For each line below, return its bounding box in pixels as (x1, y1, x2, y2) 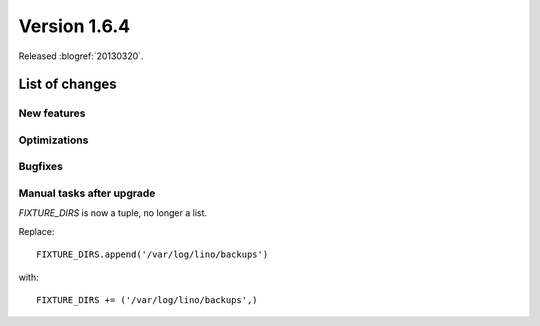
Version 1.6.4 (18, 15, 131, 37)
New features (18, 106, 86, 120)
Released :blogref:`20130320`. (18, 50, 144, 62)
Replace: (18, 225, 55, 237)
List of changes (18, 76, 117, 93)
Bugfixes (18, 160, 64, 174)
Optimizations (18, 133, 89, 147)
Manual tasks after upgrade (18, 186, 156, 200)
